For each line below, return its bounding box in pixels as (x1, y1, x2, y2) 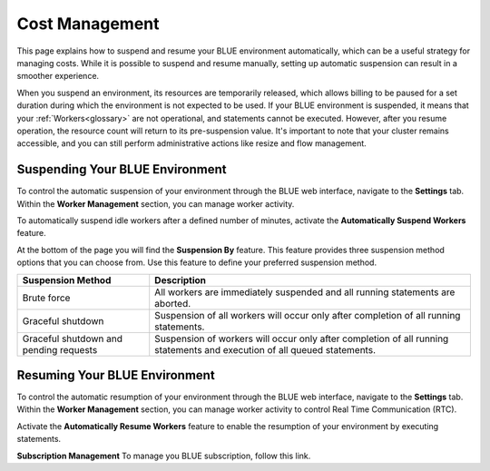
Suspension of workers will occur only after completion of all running (154, 332, 449, 345)
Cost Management (16, 14, 160, 34)
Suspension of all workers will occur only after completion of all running (154, 309, 461, 321)
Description (154, 273, 207, 286)
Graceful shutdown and (22, 332, 122, 345)
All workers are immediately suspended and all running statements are (154, 286, 456, 299)
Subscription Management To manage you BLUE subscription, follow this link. (16, 450, 311, 461)
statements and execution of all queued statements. (154, 343, 377, 356)
